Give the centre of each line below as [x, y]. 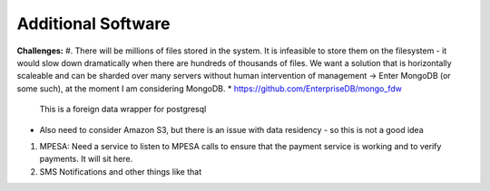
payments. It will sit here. [86, 159]
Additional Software [93, 24]
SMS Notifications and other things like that [121, 171]
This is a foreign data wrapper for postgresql [123, 110]
